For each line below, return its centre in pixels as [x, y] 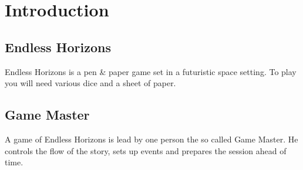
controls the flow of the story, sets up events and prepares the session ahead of [146, 150]
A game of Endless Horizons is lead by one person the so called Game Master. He [151, 139]
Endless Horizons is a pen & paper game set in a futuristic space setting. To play [151, 71]
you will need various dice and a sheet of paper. [90, 83]
